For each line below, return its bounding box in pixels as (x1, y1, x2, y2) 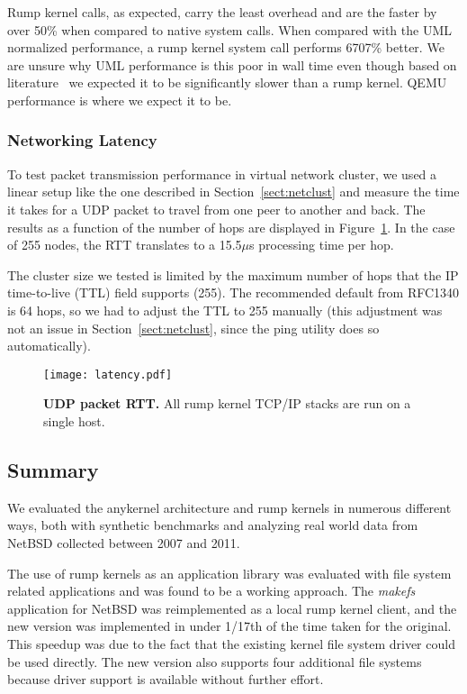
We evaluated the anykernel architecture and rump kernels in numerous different (7, 498, 452, 516)
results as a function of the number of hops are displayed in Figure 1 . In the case (7, 217, 455, 236)
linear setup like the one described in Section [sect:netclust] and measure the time (7, 182, 460, 201)
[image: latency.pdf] (43, 368, 173, 381)
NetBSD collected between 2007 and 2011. (7, 533, 240, 552)
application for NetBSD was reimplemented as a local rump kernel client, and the (7, 598, 457, 617)
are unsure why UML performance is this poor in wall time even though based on (7, 55, 457, 74)
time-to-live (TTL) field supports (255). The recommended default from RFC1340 (7, 283, 460, 302)
